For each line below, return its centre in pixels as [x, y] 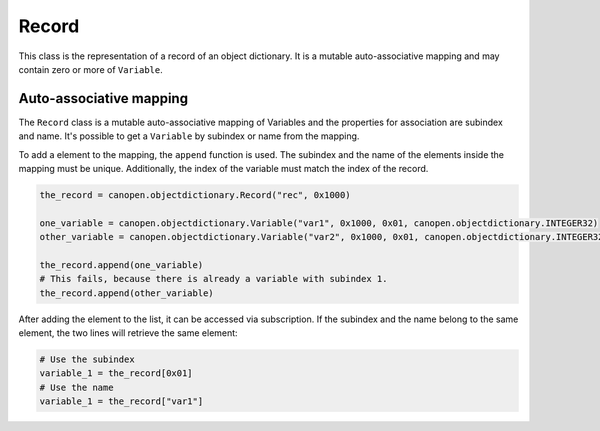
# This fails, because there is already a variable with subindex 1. [213, 279]
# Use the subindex [87, 359]
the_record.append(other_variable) [126, 293]
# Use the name [76, 387]
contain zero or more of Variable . [91, 69]
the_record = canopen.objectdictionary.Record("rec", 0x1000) [195, 195]
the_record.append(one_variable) [121, 264]
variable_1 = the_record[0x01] [116, 373]
